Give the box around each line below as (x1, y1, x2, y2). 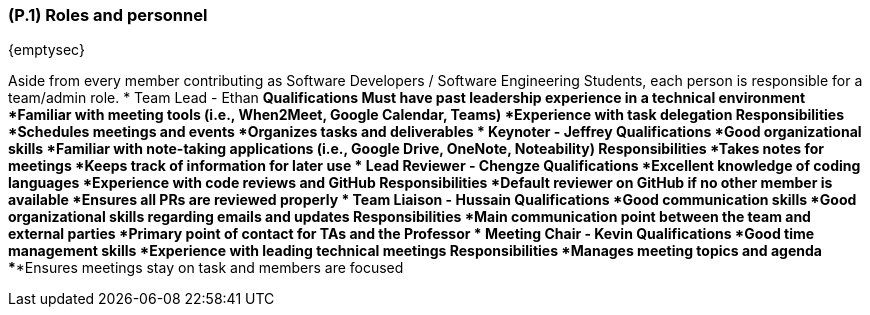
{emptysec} (8, 41, 85, 59)
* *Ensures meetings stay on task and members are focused (8, 259, 404, 277)
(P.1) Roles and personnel (8, 5, 208, 25)
